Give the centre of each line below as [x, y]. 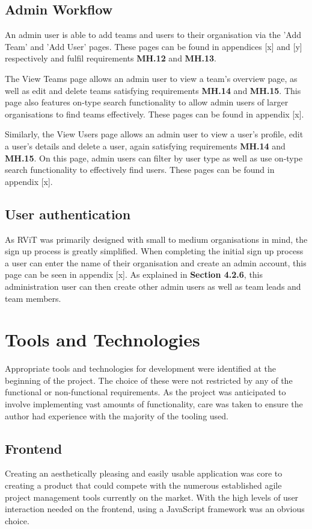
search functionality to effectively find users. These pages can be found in [140, 170]
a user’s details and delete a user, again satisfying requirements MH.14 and [145, 146]
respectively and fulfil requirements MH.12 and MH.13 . [111, 58]
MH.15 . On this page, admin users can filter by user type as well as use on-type [154, 158]
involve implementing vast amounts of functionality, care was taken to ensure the [154, 404]
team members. [33, 298]
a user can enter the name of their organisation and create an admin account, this [156, 262]
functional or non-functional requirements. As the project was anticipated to [145, 392]
